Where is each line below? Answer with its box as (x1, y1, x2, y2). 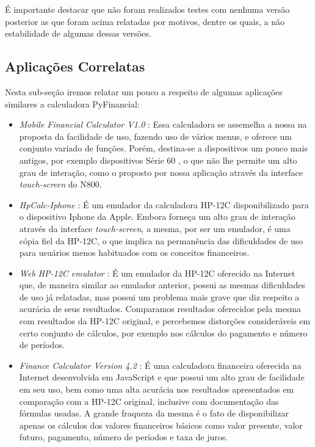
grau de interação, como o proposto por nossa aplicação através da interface (19, 165, 303, 178)
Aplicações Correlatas (5, 57, 145, 76)
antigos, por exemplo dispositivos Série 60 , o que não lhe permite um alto (19, 153, 297, 166)
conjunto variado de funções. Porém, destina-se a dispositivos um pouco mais (19, 142, 308, 154)
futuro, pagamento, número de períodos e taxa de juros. (19, 431, 228, 443)
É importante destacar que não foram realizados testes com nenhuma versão (5, 3, 290, 15)
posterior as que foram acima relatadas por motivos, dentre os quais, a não (5, 15, 285, 27)
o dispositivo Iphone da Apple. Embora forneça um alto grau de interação (19, 210, 295, 223)
